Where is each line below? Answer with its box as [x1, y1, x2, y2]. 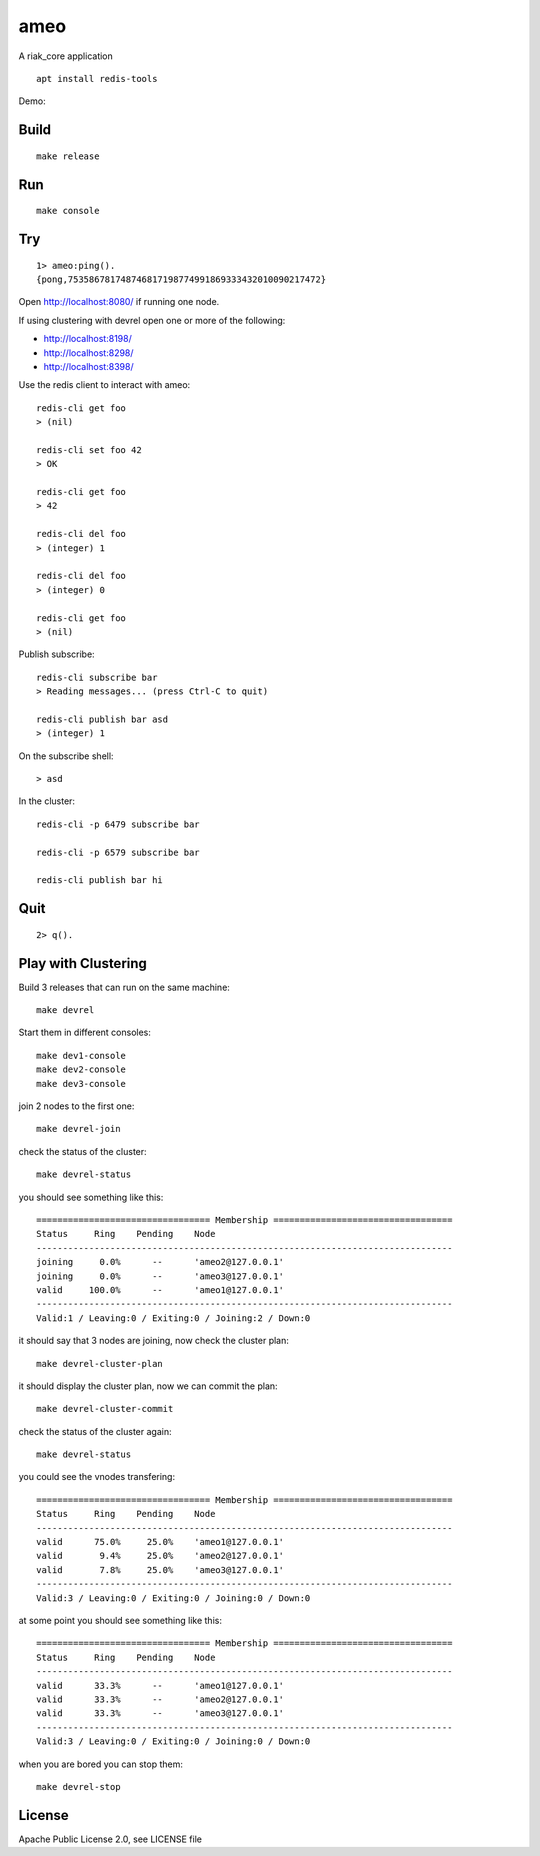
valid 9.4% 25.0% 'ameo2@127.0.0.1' [36, 1550, 285, 1562]
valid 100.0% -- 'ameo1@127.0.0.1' [36, 1284, 285, 1295]
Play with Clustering [18, 955, 147, 972]
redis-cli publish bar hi [36, 875, 164, 886]
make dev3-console [36, 1078, 127, 1089]
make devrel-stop [36, 1781, 121, 1792]
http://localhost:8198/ [43, 333, 132, 345]
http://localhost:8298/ [43, 346, 134, 359]
